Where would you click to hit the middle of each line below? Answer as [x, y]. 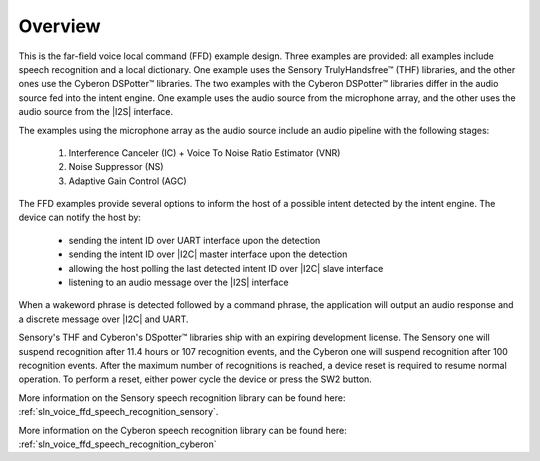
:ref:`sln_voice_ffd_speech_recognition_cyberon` [117, 444]
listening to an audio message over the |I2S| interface [178, 282]
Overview [59, 26]
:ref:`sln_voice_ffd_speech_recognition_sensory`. [118, 412]
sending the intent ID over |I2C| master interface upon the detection [208, 254]
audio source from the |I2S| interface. [96, 112]
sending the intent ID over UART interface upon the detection [194, 240]
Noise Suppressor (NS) [116, 167]
